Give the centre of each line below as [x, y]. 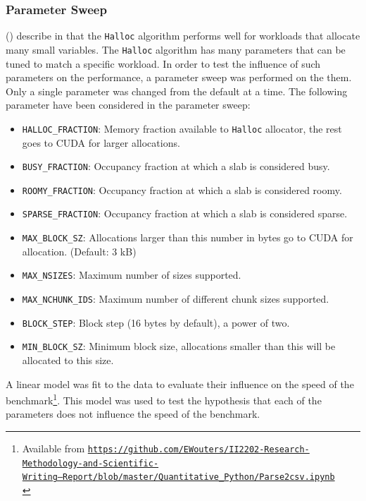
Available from [53, 448]
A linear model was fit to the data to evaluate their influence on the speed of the [180, 384]
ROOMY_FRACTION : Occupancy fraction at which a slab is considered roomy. [182, 189]
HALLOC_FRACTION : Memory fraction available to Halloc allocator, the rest [182, 128]
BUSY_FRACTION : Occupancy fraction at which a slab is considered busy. [176, 166]
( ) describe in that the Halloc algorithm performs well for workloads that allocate [183, 36]
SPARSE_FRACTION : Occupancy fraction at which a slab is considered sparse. [185, 213]
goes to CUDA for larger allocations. [101, 142]
